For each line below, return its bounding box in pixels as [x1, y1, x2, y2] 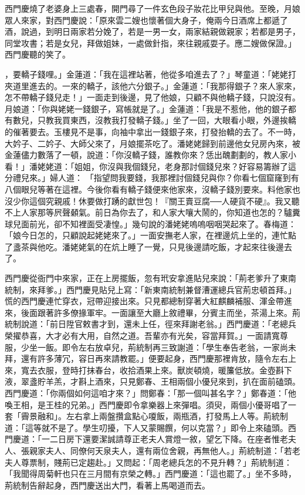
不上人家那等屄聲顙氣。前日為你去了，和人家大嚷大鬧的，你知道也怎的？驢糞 [5, 206, 300, 218]
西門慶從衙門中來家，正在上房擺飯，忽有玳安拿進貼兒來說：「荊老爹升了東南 [5, 272, 296, 284]
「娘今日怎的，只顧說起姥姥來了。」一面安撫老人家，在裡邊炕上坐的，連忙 [5, 229, 288, 241]
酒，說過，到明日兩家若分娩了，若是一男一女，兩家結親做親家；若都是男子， [5, 25, 300, 38]
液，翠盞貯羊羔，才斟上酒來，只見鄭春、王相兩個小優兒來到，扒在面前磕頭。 [5, 375, 300, 388]
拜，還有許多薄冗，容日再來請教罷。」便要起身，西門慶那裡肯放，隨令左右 [5, 352, 288, 365]
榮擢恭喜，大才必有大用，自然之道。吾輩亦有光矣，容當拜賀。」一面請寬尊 [5, 329, 288, 342]
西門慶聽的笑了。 [5, 48, 70, 60]
